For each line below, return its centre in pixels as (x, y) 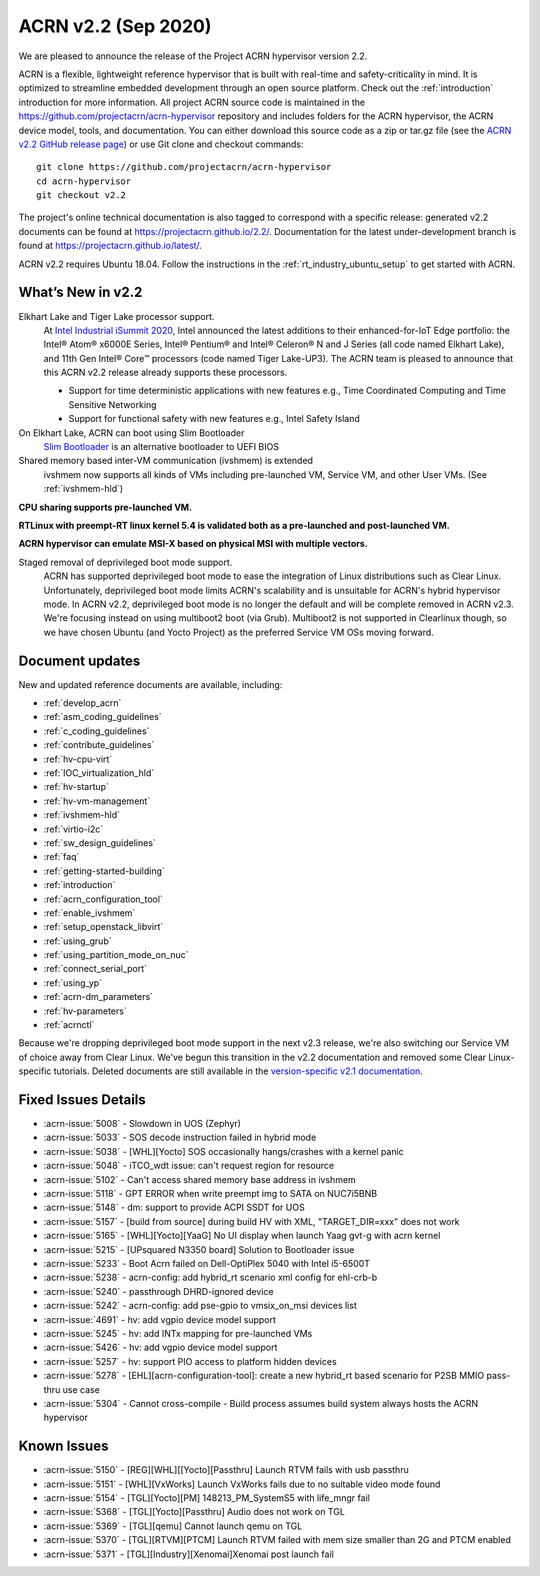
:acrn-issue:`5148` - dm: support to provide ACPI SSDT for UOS (174, 1207)
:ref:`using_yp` (73, 982)
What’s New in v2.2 (80, 292)
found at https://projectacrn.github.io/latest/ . (110, 246)
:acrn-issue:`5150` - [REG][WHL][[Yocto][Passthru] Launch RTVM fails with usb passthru (226, 1470)
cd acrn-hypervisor (84, 181)
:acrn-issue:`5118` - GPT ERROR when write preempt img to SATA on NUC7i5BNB (210, 1194)
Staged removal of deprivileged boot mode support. (125, 562)
